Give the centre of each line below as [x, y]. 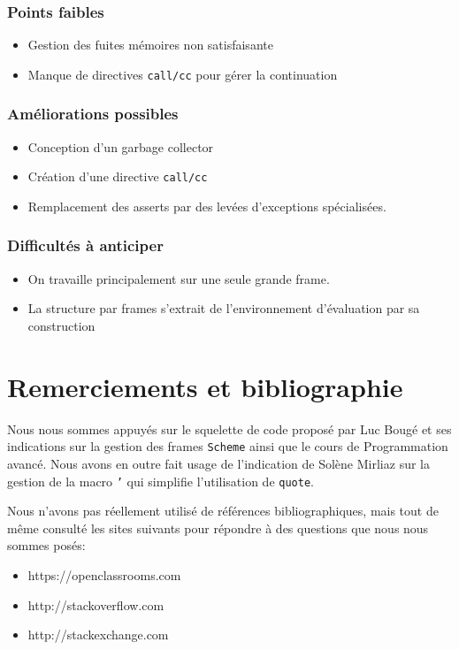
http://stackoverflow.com [96, 604]
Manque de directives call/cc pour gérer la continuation [183, 74]
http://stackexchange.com [98, 635]
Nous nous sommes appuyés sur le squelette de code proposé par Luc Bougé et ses [229, 428]
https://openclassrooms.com [104, 574]
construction [61, 325]
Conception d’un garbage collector [121, 146]
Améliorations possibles [93, 114]
